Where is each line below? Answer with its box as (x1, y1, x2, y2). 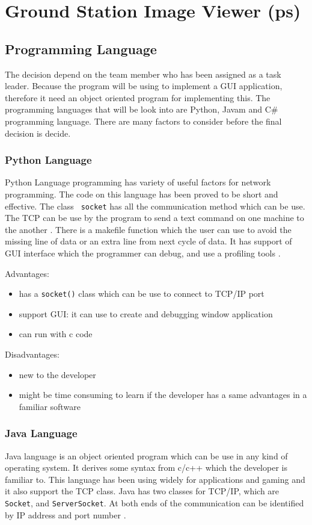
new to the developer (19, 368, 96, 381)
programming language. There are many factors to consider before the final (5, 114, 282, 127)
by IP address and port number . (5, 508, 126, 521)
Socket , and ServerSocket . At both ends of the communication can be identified (5, 496, 304, 509)
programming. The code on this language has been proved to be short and (5, 187, 278, 200)
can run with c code (19, 328, 93, 340)
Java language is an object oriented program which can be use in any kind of (5, 449, 288, 462)
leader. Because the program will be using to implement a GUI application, (5, 79, 283, 92)
